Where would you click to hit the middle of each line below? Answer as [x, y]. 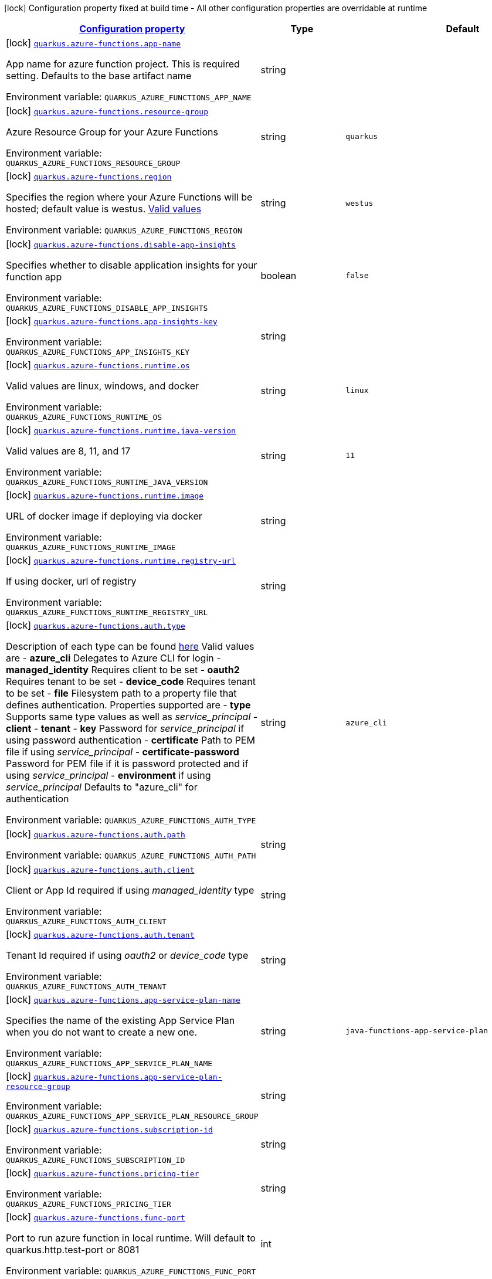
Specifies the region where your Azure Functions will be [129, 197]
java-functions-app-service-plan [417, 1031]
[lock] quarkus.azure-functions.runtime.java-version [121, 430]
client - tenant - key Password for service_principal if [125, 728]
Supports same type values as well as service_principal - [132, 717]
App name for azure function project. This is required [123, 64]
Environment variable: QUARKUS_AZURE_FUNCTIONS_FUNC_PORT [131, 1271]
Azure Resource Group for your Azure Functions [112, 132]
